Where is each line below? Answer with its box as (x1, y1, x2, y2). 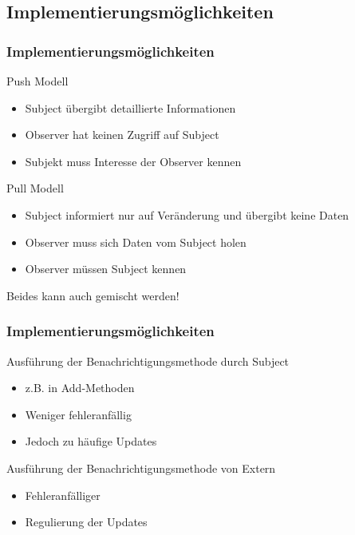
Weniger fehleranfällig (25, 406, 132, 422)
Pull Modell (6, 180, 64, 196)
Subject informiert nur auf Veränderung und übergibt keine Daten (25, 206, 349, 223)
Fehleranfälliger (25, 486, 101, 503)
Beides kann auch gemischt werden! (6, 287, 179, 303)
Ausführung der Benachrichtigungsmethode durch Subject (6, 352, 290, 369)
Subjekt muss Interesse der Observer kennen (25, 153, 242, 169)
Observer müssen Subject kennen (25, 260, 187, 277)
